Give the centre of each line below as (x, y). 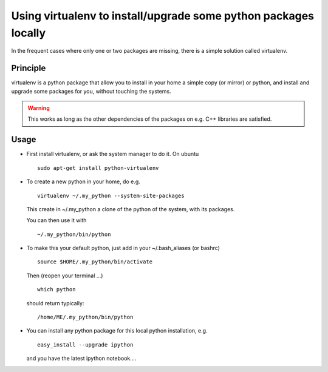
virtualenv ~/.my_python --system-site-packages (111, 195)
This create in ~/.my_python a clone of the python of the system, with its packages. (131, 209)
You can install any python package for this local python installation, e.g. (117, 331)
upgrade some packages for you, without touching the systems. (91, 91)
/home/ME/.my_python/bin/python (85, 317)
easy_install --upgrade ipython (85, 345)
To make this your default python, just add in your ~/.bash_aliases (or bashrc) (123, 248)
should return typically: (55, 303)
